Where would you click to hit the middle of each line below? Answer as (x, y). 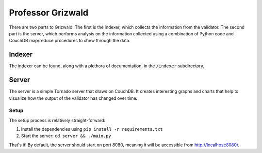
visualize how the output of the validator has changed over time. (73, 98)
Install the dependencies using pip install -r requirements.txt (92, 129)
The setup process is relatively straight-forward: (57, 120)
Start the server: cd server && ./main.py (66, 136)
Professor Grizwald (49, 13)
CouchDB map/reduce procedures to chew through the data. (70, 41)
